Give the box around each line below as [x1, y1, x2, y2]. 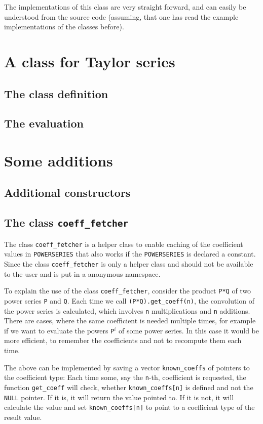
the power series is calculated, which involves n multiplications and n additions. [4, 305, 250, 316]
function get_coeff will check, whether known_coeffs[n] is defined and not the [4, 381, 253, 392]
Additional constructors [4, 185, 131, 200]
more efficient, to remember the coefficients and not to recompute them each [4, 335, 242, 346]
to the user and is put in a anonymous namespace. [4, 268, 161, 279]
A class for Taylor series [4, 51, 175, 71]
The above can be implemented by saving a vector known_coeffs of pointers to [4, 362, 250, 372]
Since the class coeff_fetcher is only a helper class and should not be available [4, 258, 253, 269]
